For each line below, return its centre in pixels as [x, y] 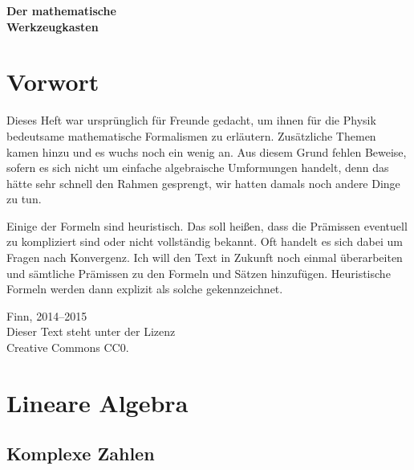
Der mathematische [61, 10]
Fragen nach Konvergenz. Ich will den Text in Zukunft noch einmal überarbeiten [205, 257]
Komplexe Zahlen [81, 454]
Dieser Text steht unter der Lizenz [91, 331]
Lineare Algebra [97, 402]
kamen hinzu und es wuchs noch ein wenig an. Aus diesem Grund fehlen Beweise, [207, 151]
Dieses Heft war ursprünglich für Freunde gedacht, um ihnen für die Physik [191, 120]
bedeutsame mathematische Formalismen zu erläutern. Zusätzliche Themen [191, 135]
